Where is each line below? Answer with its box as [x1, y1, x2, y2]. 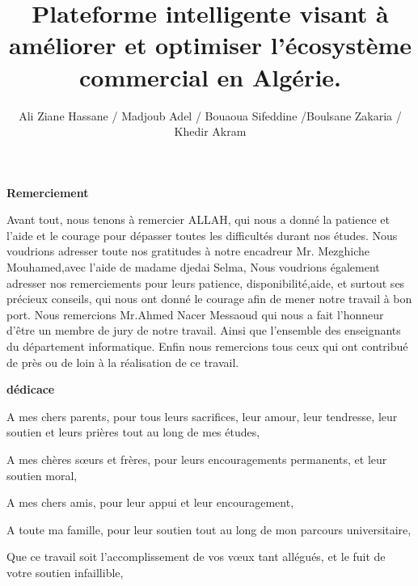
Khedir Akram [174, 123, 247, 140]
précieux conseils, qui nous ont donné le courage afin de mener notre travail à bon [6, 290, 412, 307]
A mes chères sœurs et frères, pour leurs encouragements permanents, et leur [6, 451, 387, 467]
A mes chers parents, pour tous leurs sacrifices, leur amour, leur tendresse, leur [6, 407, 398, 424]
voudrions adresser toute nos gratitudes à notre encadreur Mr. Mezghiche [6, 242, 370, 259]
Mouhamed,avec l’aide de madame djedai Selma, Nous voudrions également [6, 259, 380, 276]
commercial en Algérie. [78, 60, 342, 93]
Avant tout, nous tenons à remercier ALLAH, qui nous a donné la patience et [6, 211, 390, 228]
